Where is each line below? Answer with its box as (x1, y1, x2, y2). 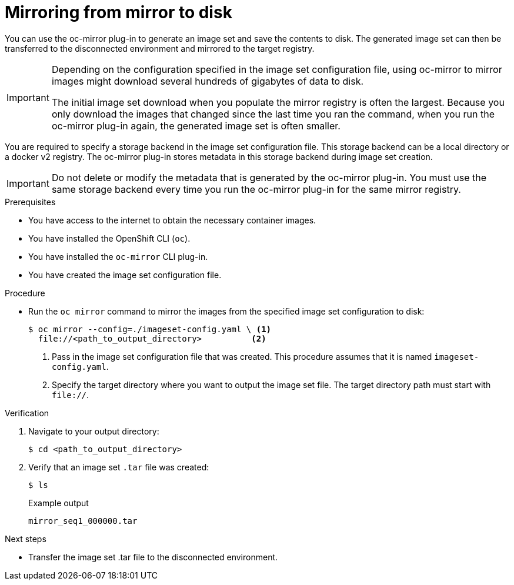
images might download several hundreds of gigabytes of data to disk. (51, 75, 364, 87)
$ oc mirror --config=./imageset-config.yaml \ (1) (28, 324, 272, 334)
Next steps (5, 533, 46, 544)
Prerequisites (5, 196, 56, 207)
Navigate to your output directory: (28, 426, 159, 436)
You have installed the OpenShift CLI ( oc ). (28, 233, 191, 243)
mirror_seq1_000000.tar (28, 516, 138, 526)
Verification (5, 407, 49, 418)
